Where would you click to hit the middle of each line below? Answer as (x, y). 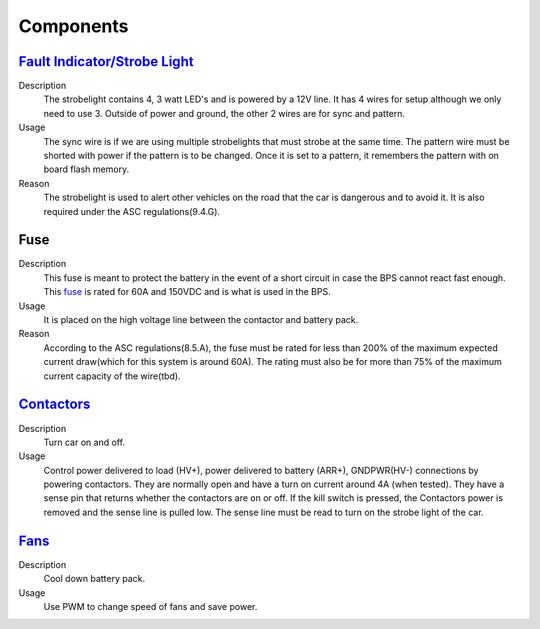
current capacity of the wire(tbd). (112, 376)
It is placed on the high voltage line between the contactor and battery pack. (201, 320)
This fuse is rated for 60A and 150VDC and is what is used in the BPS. (187, 292)
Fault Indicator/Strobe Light (106, 61)
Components (73, 26)
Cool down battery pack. (94, 579)
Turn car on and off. (84, 442)
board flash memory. (86, 169)
